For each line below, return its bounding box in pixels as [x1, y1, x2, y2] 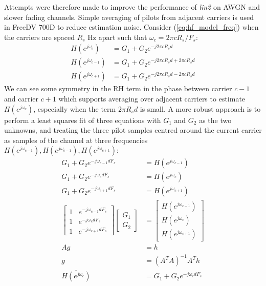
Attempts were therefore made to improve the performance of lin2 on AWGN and [4, 2, 260, 12]
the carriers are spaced [4, 31, 75, 42]
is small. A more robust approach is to [140, 103, 261, 114]
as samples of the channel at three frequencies [4, 134, 148, 145]
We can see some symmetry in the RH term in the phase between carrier [4, 83, 232, 94]
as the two [199, 114, 232, 125]
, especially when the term [33, 103, 116, 114]
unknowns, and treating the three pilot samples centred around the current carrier [4, 125, 262, 135]
